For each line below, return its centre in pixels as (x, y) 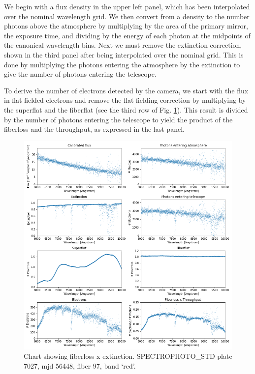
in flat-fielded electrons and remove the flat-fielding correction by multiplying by (125, 100)
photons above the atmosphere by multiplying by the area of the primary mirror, (126, 26)
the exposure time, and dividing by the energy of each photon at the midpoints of (127, 35)
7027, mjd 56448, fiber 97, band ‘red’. (80, 365)
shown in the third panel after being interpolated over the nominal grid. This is (124, 54)
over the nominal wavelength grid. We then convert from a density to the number (127, 16)
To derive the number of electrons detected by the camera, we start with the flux (126, 90)
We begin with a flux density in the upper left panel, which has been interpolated (127, 6)
